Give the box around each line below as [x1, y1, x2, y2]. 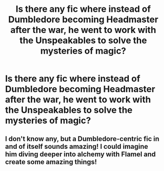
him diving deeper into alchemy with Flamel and [5, 150, 156, 158]
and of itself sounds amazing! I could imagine [5, 142, 149, 151]
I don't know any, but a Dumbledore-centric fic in [5, 135, 160, 143]
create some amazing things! [5, 158, 97, 166]
